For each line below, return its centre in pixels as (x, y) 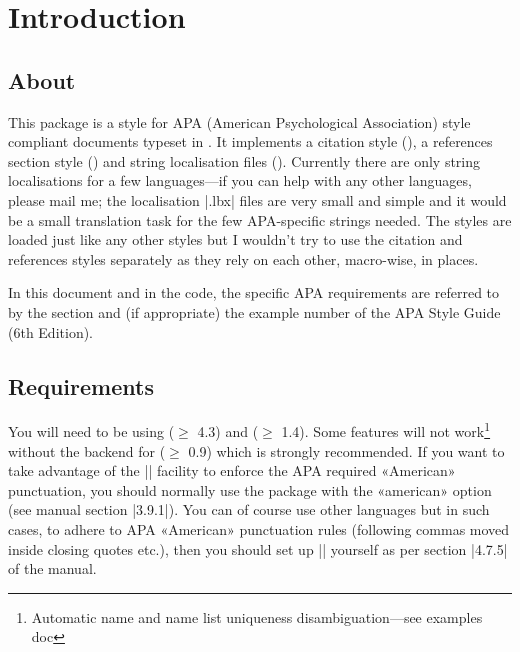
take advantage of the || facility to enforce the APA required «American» (232, 470)
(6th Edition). (51, 331)
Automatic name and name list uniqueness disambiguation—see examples (257, 616)
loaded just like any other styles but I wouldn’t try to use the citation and (235, 239)
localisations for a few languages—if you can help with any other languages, (240, 180)
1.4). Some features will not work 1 (386, 429)
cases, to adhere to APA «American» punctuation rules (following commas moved (259, 528)
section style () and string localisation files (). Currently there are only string (244, 160)
